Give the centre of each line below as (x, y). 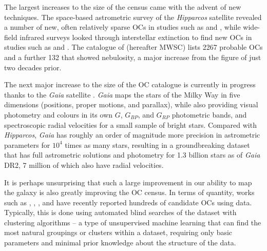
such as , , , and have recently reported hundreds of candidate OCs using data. (128, 202)
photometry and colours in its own (59, 114)
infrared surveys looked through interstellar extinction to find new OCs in (136, 37)
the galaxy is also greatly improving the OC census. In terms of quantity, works (129, 192)
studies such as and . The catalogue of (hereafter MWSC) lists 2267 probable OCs (133, 47)
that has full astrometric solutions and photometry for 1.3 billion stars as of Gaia (132, 155)
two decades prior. (33, 67)
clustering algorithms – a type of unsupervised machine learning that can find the (133, 222)
